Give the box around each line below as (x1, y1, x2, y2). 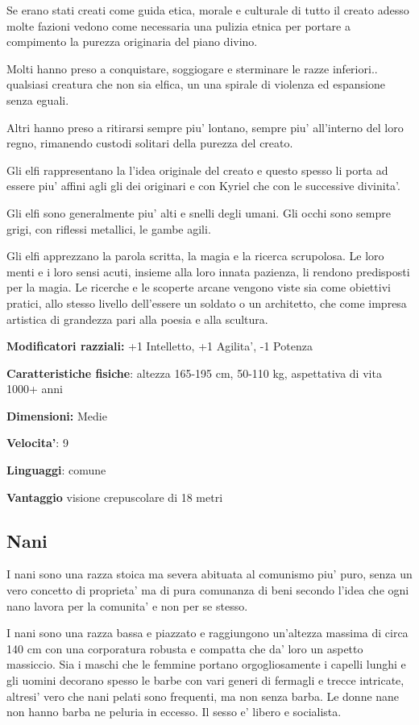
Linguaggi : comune (6, 462, 106, 478)
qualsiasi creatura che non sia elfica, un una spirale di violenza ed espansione (6, 76, 385, 93)
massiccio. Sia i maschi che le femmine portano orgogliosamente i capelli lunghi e (6, 656, 406, 673)
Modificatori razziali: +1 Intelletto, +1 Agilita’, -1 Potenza (6, 338, 313, 354)
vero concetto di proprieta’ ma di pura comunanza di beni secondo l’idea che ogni (6, 582, 409, 599)
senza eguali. (6, 91, 69, 108)
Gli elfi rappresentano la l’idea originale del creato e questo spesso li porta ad (6, 161, 388, 178)
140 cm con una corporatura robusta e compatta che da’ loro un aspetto (6, 640, 363, 657)
